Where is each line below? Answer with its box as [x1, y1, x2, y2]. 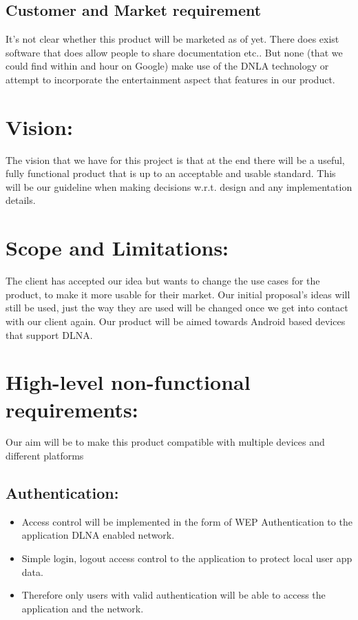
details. [6, 193, 36, 207]
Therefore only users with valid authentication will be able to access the [21, 588, 326, 602]
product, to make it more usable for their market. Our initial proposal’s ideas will [6, 287, 350, 301]
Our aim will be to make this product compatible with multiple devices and [6, 435, 325, 449]
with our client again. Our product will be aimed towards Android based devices [6, 313, 346, 328]
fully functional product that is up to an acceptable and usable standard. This [6, 166, 336, 180]
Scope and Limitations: [6, 234, 229, 262]
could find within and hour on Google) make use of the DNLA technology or [6, 59, 329, 73]
